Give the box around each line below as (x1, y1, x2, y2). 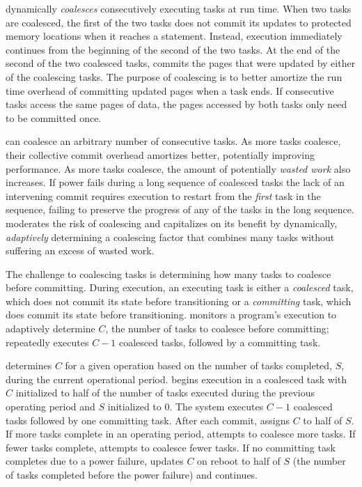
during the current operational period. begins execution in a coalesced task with (6, 371, 347, 386)
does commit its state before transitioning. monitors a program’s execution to (6, 307, 337, 322)
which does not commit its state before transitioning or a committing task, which (6, 293, 352, 308)
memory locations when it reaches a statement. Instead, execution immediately (6, 29, 343, 43)
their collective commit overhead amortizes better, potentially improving (6, 147, 315, 162)
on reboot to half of (197, 454, 281, 468)
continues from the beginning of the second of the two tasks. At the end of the (6, 42, 340, 56)
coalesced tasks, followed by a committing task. (118, 334, 321, 349)
